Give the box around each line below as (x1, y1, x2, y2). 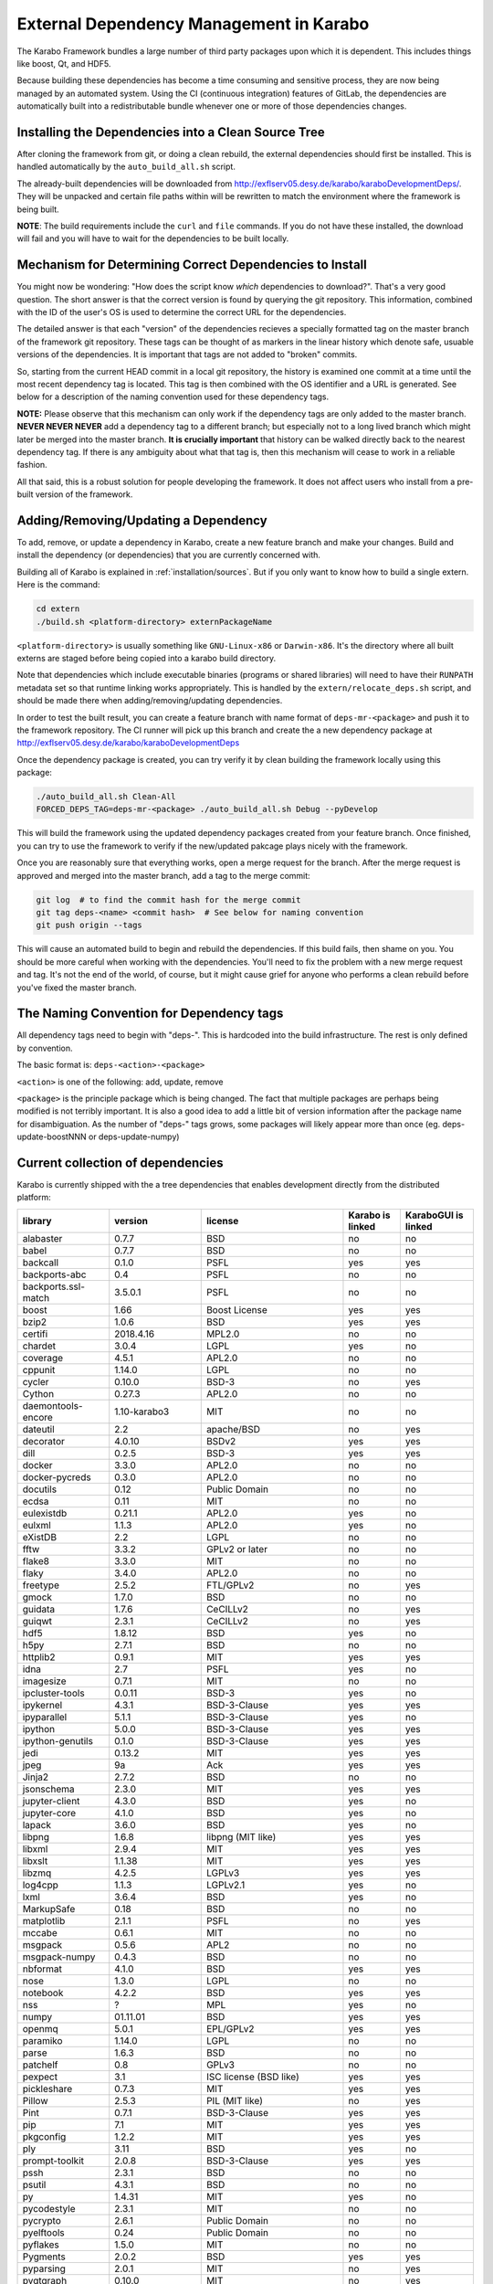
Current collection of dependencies (16, 1155, 224, 1170)
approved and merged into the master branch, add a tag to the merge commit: (16, 870, 310, 881)
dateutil (22, 1422, 55, 1435)
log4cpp (22, 1878, 59, 1891)
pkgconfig (22, 2130, 67, 2142)
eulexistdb (22, 1507, 68, 1519)
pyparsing (22, 2262, 66, 2275)
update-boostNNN (16, 1131, 87, 1142)
